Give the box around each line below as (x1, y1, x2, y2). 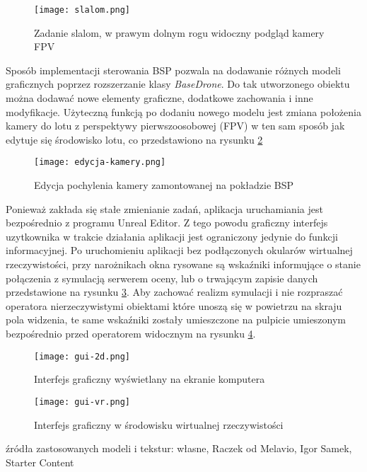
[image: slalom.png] (34, 5, 131, 15)
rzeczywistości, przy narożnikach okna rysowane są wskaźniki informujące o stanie (6, 257, 361, 272)
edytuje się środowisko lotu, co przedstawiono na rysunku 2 (6, 132, 263, 146)
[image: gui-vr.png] (34, 396, 131, 407)
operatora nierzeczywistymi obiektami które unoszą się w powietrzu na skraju (6, 298, 342, 313)
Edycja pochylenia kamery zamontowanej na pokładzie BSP (34, 178, 294, 192)
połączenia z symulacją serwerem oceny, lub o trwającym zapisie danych (6, 270, 318, 285)
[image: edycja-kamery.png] (34, 157, 166, 168)
